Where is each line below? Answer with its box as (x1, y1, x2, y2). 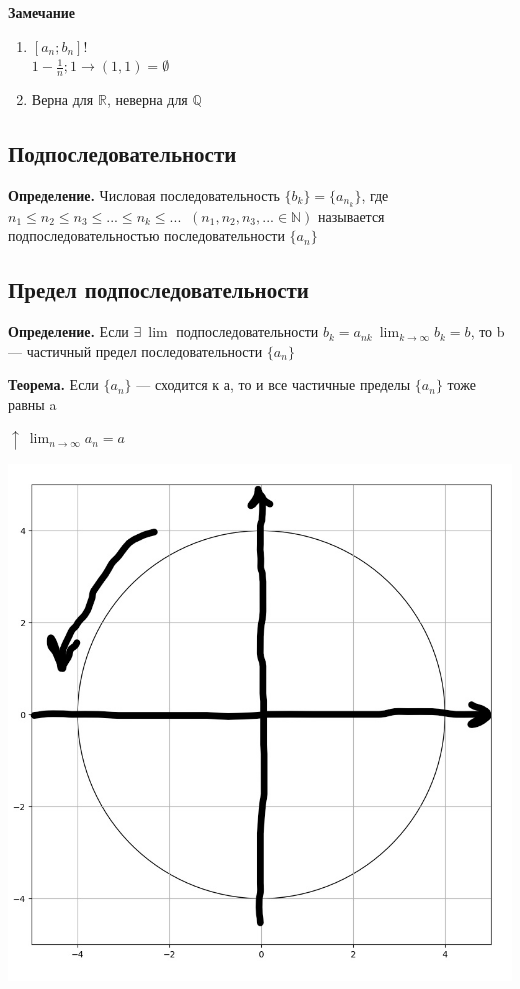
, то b (470, 321, 505, 342)
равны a (8, 393, 57, 414)
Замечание (8, 2, 76, 22)
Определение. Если (8, 321, 129, 342)
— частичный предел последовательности (8, 340, 263, 361)
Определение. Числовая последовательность (8, 184, 280, 205)
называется (318, 205, 385, 226)
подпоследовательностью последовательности (8, 225, 285, 246)
